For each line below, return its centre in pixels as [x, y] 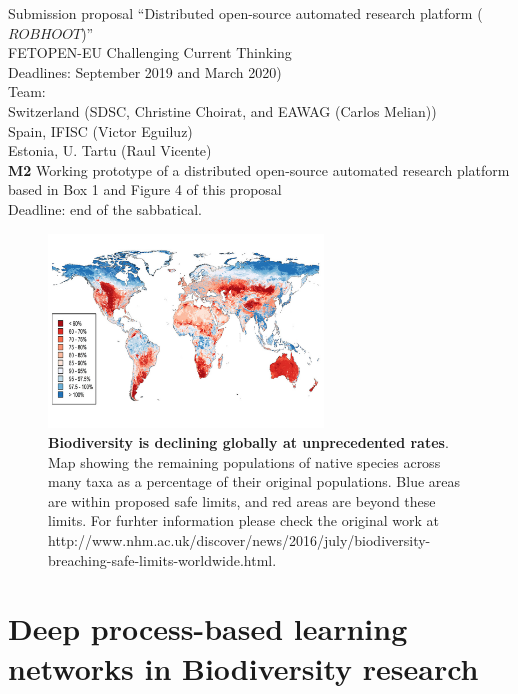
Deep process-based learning [208, 628]
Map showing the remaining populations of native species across [244, 461]
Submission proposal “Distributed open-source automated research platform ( [245, 13]
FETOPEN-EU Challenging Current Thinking [150, 52]
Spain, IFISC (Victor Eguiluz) [100, 130]
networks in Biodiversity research [243, 667]
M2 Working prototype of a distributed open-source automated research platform [259, 169]
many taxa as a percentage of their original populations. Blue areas [254, 481]
